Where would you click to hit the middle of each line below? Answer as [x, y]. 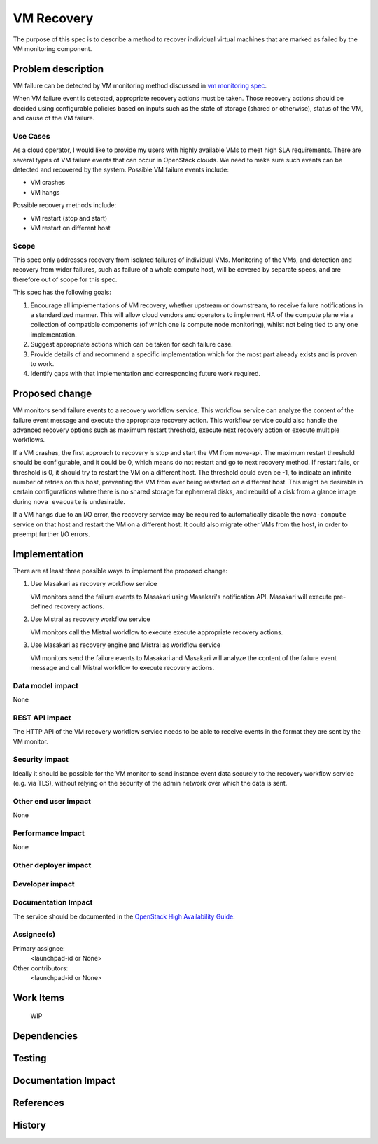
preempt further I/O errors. [51, 534]
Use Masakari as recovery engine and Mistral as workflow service [125, 645]
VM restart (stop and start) [69, 218]
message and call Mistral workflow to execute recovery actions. [122, 667]
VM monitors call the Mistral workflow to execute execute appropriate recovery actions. [157, 632]
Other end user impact [52, 801]
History [30, 1125]
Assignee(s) [34, 935]
